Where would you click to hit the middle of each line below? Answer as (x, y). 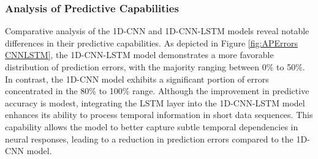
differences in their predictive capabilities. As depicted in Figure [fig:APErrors (151, 43)
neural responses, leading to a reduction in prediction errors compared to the (149, 139)
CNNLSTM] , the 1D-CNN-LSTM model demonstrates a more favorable (139, 55)
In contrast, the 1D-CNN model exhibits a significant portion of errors (137, 79)
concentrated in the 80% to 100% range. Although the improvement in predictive (157, 91)
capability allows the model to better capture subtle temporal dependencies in (152, 126)
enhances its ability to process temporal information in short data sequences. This (159, 115)
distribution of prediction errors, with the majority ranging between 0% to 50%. (155, 67)
